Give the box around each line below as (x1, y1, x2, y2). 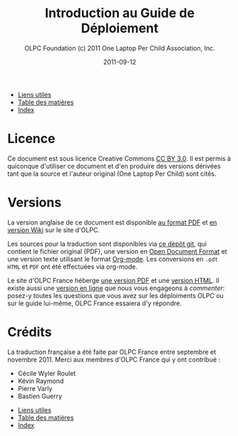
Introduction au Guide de (45, 5, 195, 21)
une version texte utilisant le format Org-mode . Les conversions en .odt (7, 254, 219, 263)
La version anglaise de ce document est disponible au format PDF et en (7, 218, 217, 227)
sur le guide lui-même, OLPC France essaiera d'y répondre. (7, 299, 182, 307)
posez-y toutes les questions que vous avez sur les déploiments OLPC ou (7, 291, 224, 299)
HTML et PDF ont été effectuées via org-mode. (7, 262, 138, 271)
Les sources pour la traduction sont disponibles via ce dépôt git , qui (7, 239, 207, 248)
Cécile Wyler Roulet (17, 369, 76, 377)
